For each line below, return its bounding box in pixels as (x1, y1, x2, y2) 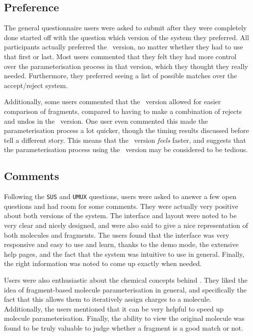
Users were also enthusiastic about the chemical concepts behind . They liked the (4, 274, 248, 285)
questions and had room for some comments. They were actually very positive (4, 201, 238, 211)
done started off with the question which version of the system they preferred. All (4, 32, 249, 42)
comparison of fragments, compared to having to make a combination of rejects (4, 106, 242, 116)
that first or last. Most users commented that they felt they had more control (4, 51, 237, 61)
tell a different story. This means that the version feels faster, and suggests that (4, 134, 246, 145)
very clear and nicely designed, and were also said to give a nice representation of (4, 220, 248, 230)
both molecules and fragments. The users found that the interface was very (4, 229, 229, 240)
